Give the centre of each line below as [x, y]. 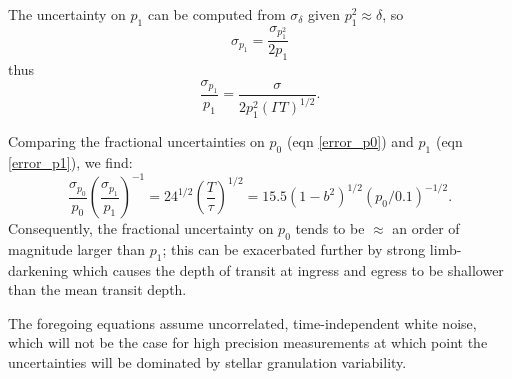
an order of [426, 228]
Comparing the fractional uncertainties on [136, 141]
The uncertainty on [67, 14]
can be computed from [216, 14]
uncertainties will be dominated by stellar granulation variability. [207, 362]
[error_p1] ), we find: [70, 162]
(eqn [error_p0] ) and [350, 141]
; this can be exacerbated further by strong [294, 248]
